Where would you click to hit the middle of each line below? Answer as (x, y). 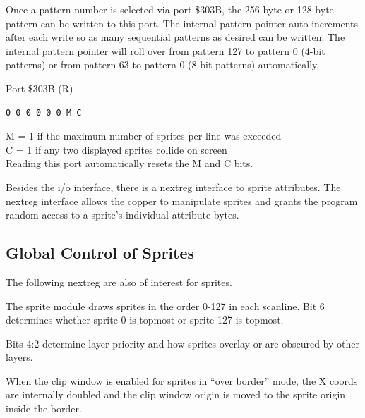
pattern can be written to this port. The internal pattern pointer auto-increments (182, 23)
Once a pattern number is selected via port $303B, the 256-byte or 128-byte (170, 9)
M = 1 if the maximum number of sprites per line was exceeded (144, 136)
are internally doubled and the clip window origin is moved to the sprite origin (176, 394)
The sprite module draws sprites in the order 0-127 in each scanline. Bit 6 (165, 306)
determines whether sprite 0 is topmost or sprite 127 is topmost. (145, 320)
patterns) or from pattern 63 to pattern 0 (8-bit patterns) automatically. (163, 64)
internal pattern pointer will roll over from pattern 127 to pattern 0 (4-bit (166, 50)
